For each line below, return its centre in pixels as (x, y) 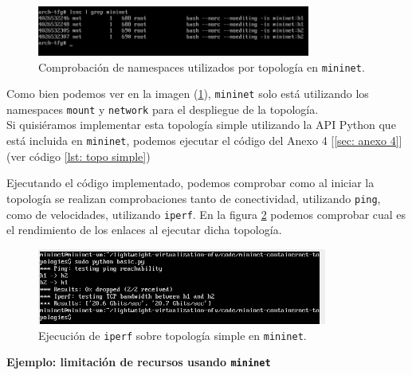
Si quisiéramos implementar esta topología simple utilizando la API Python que (201, 125)
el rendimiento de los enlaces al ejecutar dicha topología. (144, 230)
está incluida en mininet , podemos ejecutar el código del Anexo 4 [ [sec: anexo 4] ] (204, 141)
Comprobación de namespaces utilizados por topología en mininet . (202, 66)
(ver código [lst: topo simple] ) (78, 156)
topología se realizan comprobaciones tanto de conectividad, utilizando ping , (194, 198)
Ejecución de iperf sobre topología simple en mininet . (173, 335)
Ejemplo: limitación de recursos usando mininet (139, 362)
